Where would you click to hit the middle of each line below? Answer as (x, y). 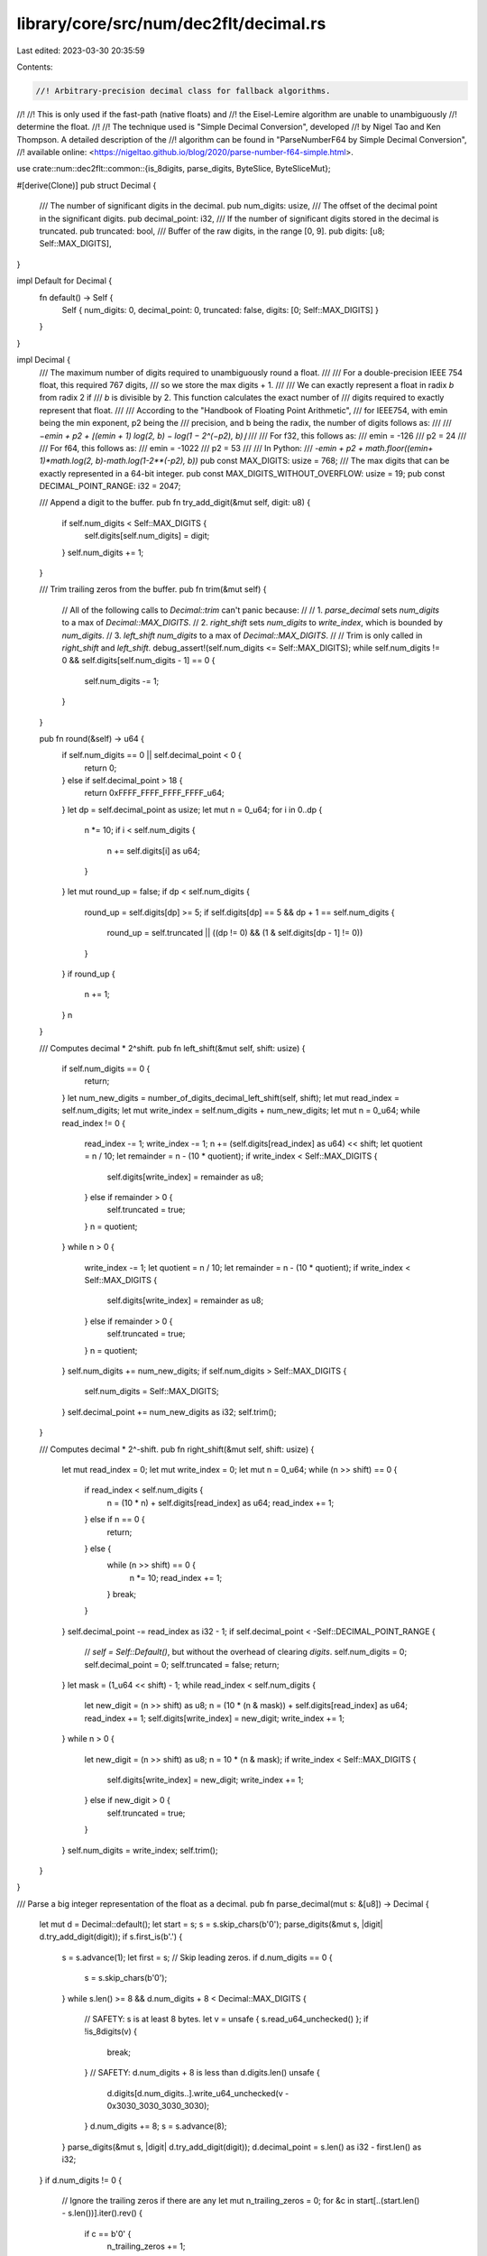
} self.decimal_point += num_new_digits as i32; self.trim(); (169, 1411)
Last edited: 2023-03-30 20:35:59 (81, 51)
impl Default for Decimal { (64, 281)
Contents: (35, 67)
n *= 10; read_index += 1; (176, 1577)
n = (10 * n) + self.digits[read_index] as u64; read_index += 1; (221, 1502)
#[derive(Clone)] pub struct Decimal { (87, 185)
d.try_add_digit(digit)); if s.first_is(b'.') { (111, 1937)
